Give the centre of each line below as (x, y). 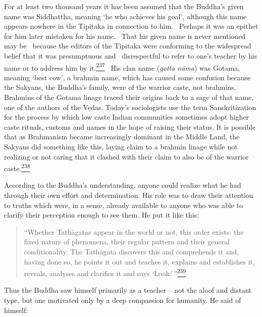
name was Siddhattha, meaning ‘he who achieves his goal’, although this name (125, 16)
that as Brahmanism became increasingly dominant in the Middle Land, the (122, 137)
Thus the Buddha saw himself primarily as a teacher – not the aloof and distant (128, 290)
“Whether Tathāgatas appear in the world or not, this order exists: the (134, 231)
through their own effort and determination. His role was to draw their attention (129, 195)
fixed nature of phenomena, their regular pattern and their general (127, 242)
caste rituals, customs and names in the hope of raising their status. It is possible (130, 126)
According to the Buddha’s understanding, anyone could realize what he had (123, 185)
